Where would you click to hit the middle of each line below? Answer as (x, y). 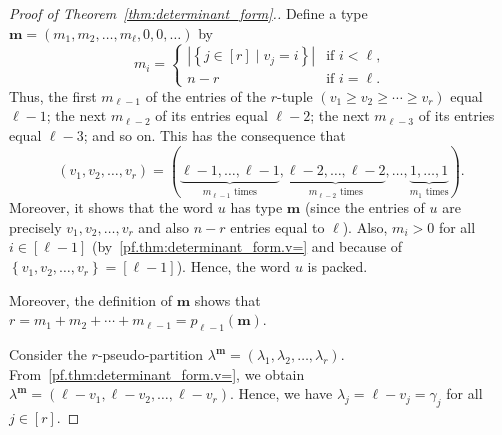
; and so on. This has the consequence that (214, 134)
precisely (35, 226)
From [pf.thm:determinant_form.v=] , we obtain (157, 373)
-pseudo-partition (150, 354)
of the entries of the (205, 95)
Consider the (48, 354)
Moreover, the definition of (91, 299)
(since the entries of (364, 207)
